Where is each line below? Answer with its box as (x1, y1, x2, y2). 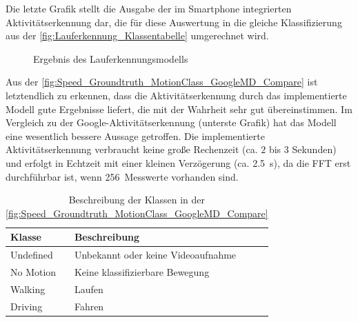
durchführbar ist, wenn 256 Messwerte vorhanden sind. (6, 169, 239, 183)
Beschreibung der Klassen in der (68, 192, 205, 207)
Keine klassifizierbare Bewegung (74, 265, 210, 279)
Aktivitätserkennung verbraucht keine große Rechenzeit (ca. (6, 142, 258, 157)
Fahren (74, 299, 104, 313)
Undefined (10, 248, 53, 262)
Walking (10, 281, 46, 296)
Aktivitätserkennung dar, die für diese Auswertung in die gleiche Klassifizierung (6, 14, 342, 29)
